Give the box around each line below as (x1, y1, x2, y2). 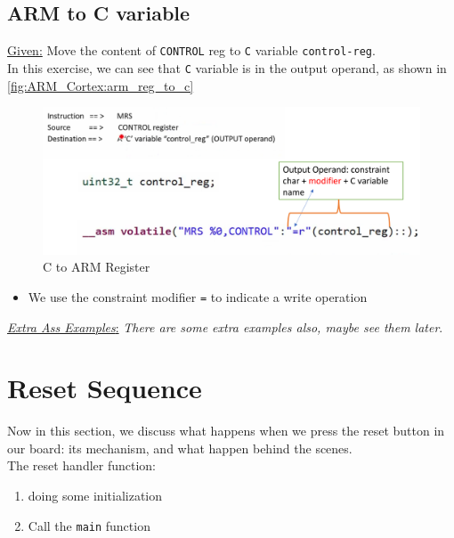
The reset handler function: (7, 456, 157, 475)
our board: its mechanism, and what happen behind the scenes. (7, 438, 353, 457)
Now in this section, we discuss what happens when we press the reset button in (7, 421, 445, 440)
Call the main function (28, 516, 150, 534)
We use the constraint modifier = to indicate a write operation (28, 287, 368, 306)
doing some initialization (28, 486, 163, 505)
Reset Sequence (7, 370, 202, 406)
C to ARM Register (43, 257, 150, 276)
